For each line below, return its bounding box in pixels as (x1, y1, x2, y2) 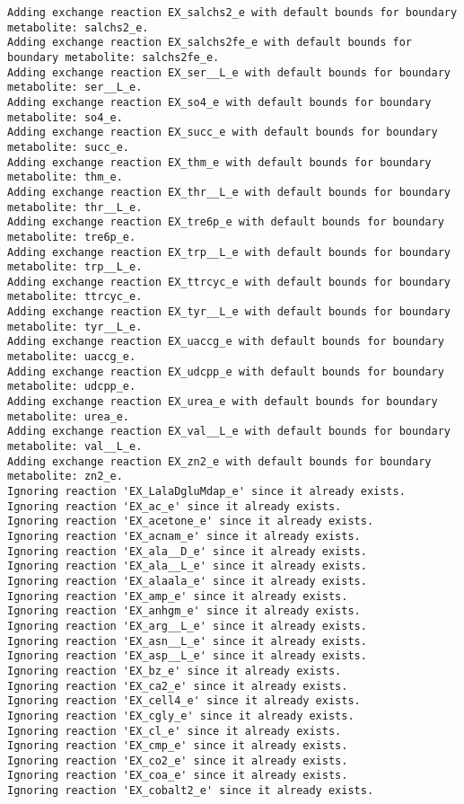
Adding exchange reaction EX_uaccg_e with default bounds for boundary (7, 335, 444, 349)
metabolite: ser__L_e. (7, 81, 143, 94)
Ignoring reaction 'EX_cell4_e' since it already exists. (7, 694, 361, 708)
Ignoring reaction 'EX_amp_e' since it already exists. (7, 589, 348, 603)
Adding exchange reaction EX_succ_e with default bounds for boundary (7, 126, 438, 139)
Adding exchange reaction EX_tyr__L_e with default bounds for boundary (7, 305, 451, 319)
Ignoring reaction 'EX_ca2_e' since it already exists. (7, 679, 348, 693)
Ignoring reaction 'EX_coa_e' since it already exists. (7, 769, 348, 782)
